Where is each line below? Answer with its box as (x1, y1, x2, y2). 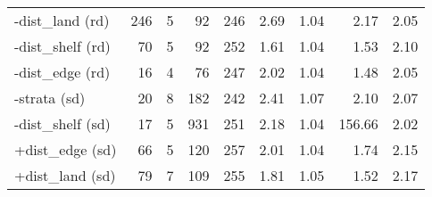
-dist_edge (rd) (14, 62, 111, 82)
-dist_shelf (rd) (14, 36, 111, 56)
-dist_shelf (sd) (14, 113, 111, 134)
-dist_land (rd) (14, 10, 110, 30)
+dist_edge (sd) (14, 139, 117, 160)
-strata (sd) (14, 87, 86, 108)
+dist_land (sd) (14, 165, 116, 185)
